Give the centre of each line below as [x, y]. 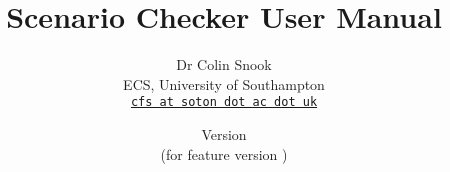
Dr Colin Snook [224, 64]
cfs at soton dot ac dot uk [224, 102]
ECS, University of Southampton [224, 83]
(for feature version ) [224, 153]
